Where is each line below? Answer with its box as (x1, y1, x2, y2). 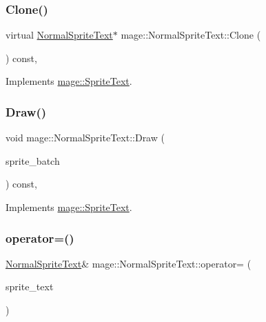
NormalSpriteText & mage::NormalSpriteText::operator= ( (6, 256, 252, 270)
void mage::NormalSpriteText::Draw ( (6, 130, 165, 145)
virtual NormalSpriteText (6, 28, 113, 42)
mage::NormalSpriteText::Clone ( (121, 28, 261, 42)
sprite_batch (6, 153, 60, 168)
